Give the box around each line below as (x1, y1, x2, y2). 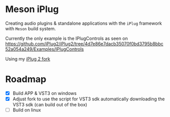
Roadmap (5, 74, 47, 85)
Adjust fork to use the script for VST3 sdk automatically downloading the (12, 96, 165, 102)
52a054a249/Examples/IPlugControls (5, 46, 84, 52)
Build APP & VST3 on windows (12, 90, 77, 96)
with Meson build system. (5, 25, 56, 31)
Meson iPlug (5, 4, 59, 15)
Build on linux (12, 107, 42, 113)
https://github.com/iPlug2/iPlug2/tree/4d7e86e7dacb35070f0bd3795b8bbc (5, 40, 163, 46)
